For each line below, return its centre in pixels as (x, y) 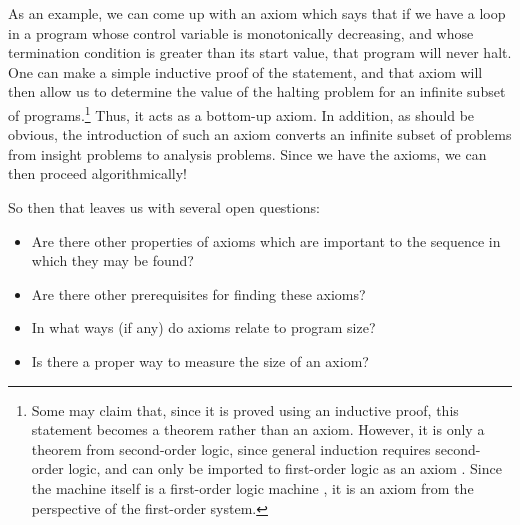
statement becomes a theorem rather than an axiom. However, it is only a (258, 429)
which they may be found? (112, 260)
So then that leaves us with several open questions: (164, 207)
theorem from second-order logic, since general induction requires (231, 448)
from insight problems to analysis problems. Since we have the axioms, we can (247, 153)
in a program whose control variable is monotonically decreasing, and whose (241, 32)
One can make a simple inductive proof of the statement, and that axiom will (245, 71)
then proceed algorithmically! (97, 173)
